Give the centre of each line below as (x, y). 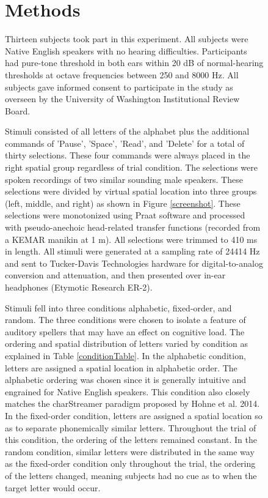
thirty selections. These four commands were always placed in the (128, 155)
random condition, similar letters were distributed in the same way (130, 451)
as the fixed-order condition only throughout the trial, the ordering (130, 463)
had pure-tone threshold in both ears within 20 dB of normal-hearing (134, 63)
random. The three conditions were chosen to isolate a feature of (125, 320)
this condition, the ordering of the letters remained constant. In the (131, 440)
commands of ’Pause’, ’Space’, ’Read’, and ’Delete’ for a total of (125, 143)
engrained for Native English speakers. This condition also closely (128, 391)
